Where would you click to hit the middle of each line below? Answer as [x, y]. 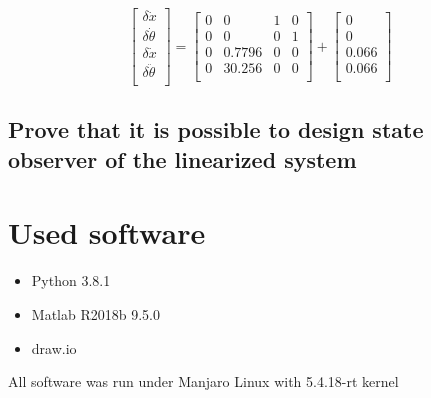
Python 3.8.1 [71, 280]
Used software [107, 232]
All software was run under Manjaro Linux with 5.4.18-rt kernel [203, 381]
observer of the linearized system [182, 158]
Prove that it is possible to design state [216, 129]
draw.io [54, 347]
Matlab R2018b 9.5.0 [95, 313]
